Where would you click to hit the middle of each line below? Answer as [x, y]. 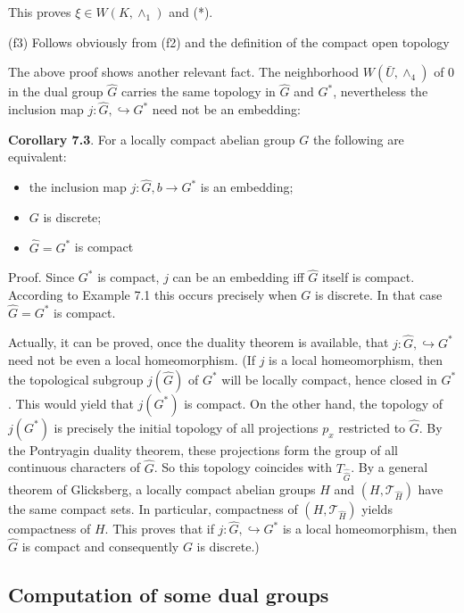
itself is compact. [368, 277]
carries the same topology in [198, 91]
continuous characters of [75, 467]
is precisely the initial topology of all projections [186, 427]
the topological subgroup [76, 379]
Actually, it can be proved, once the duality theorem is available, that [199, 342]
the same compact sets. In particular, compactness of [153, 508]
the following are [358, 139]
